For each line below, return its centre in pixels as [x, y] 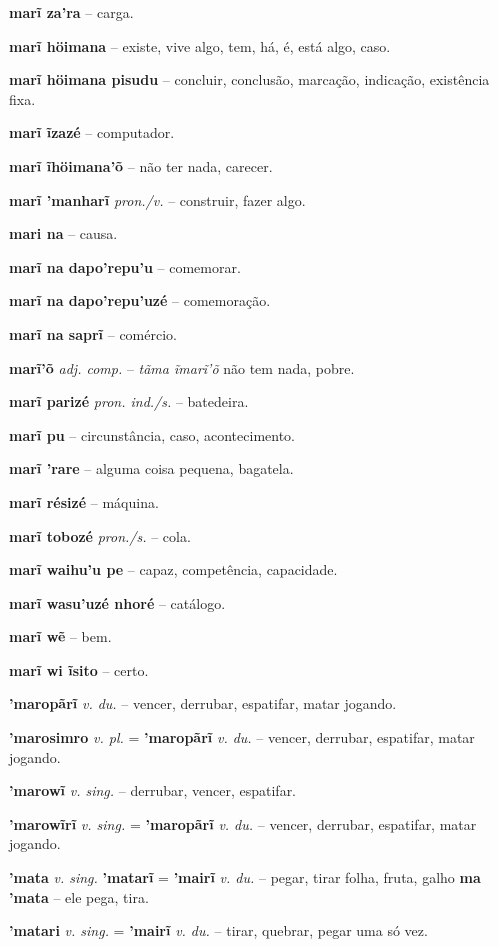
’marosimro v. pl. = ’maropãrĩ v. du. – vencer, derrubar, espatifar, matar [242, 737]
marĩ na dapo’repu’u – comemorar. [125, 266]
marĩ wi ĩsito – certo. [79, 669]
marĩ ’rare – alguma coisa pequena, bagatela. [151, 468]
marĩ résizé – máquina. [84, 501]
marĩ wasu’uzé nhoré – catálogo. [117, 602]
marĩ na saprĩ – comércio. [93, 333]
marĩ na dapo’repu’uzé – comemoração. [140, 300]
